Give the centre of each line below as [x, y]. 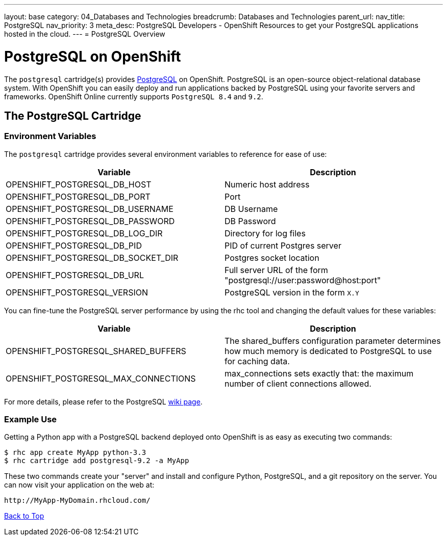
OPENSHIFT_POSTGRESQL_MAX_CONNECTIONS [101, 378]
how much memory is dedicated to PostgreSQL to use [328, 351]
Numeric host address [267, 184]
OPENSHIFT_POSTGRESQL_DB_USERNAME [90, 209]
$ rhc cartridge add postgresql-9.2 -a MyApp [97, 461]
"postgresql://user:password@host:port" [303, 280]
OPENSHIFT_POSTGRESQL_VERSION [77, 292]
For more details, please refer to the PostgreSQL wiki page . [103, 401]
